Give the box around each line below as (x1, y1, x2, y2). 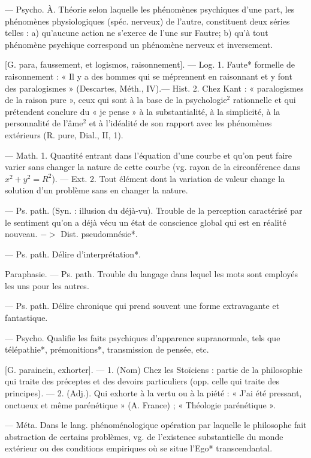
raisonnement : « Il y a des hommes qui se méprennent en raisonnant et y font (5, 69, 292, 82)
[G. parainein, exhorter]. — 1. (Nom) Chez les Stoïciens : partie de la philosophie (5, 363, 303, 375)
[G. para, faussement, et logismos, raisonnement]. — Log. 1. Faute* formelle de (5, 58, 295, 71)
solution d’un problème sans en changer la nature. (5, 184, 188, 196)
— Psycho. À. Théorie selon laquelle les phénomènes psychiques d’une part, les (5, 3, 295, 15)
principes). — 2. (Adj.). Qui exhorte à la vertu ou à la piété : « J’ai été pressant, (5, 387, 302, 399)
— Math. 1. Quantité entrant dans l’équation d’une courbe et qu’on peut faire (5, 148, 292, 161)
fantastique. (5, 311, 48, 324)
